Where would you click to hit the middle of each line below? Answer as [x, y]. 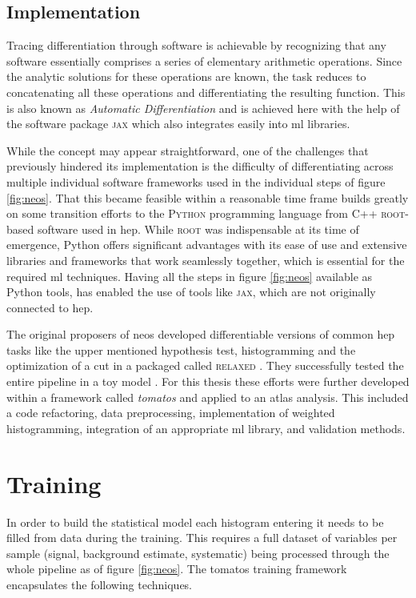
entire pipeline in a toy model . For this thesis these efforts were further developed [208, 381]
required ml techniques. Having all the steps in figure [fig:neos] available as [190, 276]
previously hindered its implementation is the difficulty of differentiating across [200, 166]
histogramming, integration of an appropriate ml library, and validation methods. [206, 428]
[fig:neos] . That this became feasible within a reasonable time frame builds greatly [208, 197]
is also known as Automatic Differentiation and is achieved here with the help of [203, 108]
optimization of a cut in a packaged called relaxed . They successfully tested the [205, 365]
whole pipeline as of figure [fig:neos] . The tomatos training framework [177, 569]
